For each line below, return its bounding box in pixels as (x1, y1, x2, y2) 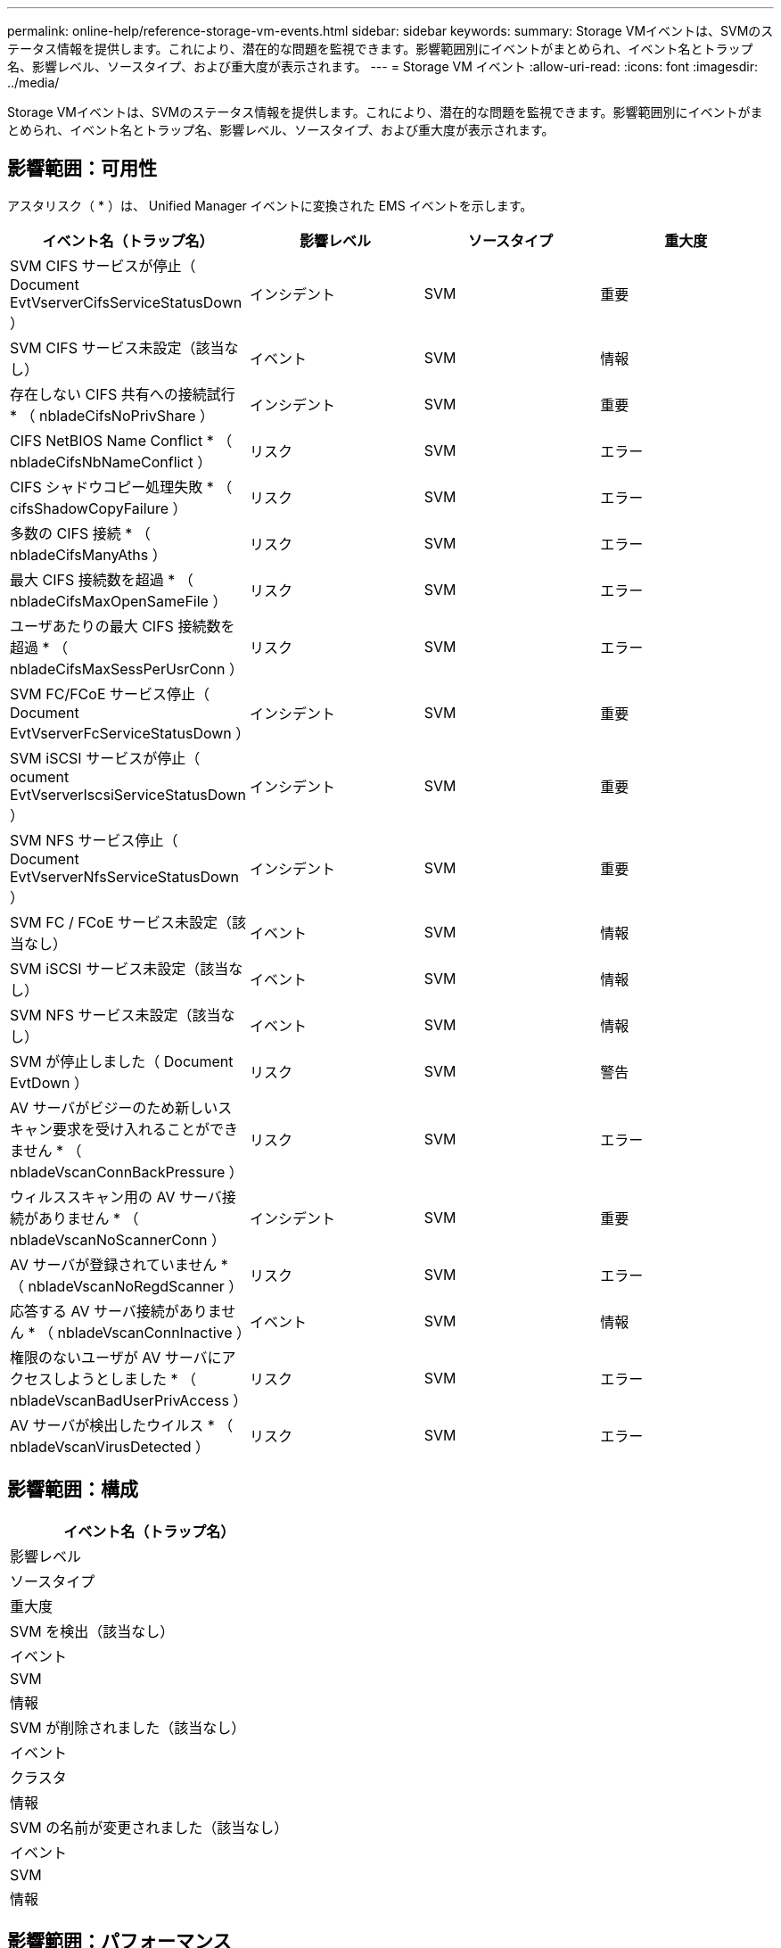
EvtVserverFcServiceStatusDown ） (10, 723, 251, 742)
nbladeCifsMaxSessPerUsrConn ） (10, 659, 244, 678)
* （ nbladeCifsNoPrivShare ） (10, 406, 215, 425)
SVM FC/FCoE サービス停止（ (10, 684, 210, 703)
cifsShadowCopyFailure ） (10, 499, 187, 517)
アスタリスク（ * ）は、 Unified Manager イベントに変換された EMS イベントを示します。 (7, 197, 533, 213)
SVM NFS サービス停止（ (10, 830, 178, 849)
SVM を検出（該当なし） (10, 1622, 175, 1640)
